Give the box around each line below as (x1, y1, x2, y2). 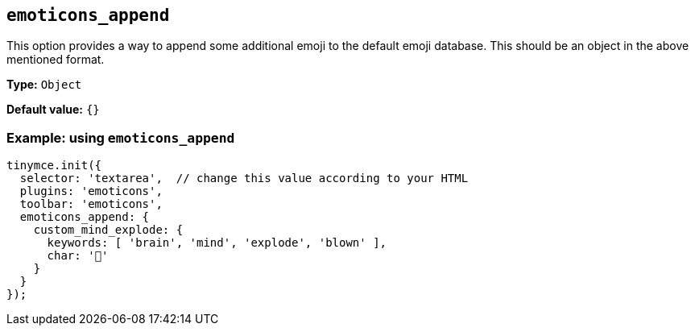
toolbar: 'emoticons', (19, 197, 163, 211)
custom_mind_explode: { (33, 223, 184, 237)
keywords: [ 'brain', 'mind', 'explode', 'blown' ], (47, 236, 387, 250)
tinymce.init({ (6, 159, 102, 172)
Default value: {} (6, 102, 100, 117)
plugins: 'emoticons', (19, 185, 163, 198)
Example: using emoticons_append (6, 129, 235, 146)
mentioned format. (6, 52, 105, 67)
